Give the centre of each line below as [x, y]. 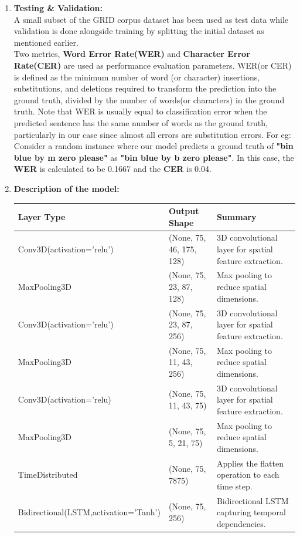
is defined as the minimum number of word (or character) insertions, [137, 77]
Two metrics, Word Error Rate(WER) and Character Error [132, 54]
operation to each [248, 474]
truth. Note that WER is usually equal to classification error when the [140, 111]
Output [184, 211]
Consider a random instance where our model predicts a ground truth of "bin [154, 146]
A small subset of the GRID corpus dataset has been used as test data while [151, 19]
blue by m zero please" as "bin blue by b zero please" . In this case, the [154, 157]
